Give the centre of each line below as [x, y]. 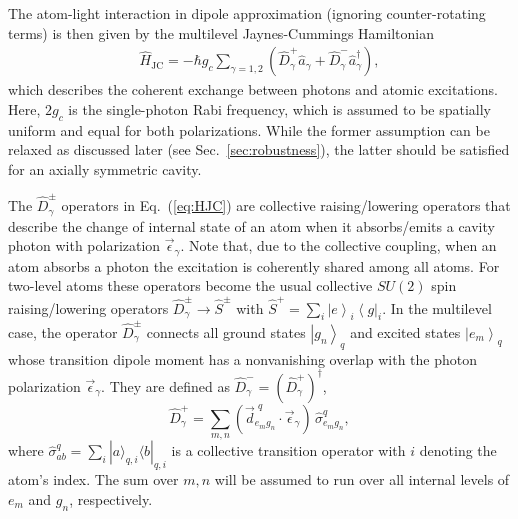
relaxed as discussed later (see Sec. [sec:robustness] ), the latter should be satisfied [259, 149]
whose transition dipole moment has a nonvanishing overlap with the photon [243, 358]
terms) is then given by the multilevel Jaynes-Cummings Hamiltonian [221, 32]
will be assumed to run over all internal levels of [362, 479]
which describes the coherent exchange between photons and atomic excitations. [253, 89]
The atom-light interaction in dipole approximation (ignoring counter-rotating [247, 13]
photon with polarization [84, 245]
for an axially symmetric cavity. [105, 168]
